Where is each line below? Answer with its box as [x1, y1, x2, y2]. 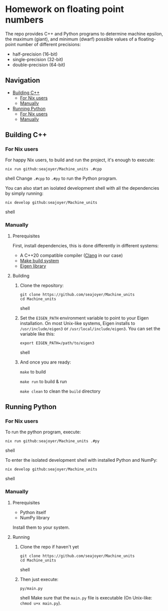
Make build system [20, 257, 59, 263]
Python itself [20, 509, 47, 515]
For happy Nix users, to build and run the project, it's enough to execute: [5, 157, 155, 163]
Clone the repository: [20, 282, 64, 288]
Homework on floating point [5, 4, 124, 15]
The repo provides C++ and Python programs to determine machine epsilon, [5, 31, 163, 37]
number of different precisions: [17, 41, 81, 47]
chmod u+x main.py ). [20, 600, 62, 606]
